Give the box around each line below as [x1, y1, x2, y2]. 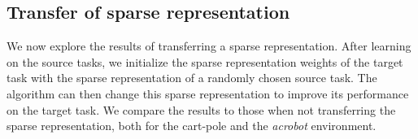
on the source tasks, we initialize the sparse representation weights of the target [7, 53, 403, 70]
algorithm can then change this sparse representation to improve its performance [7, 85, 409, 102]
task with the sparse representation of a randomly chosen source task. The [7, 69, 377, 86]
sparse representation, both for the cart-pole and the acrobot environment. [7, 117, 377, 134]
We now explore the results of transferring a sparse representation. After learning [7, 37, 411, 54]
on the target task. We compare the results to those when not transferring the [7, 101, 396, 118]
